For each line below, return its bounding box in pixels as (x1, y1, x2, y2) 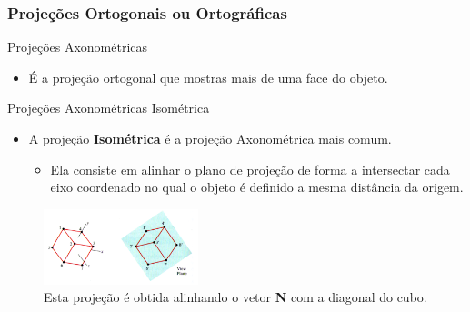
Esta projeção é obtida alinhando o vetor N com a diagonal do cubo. (44, 287, 427, 307)
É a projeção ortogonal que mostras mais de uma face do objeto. (28, 67, 388, 86)
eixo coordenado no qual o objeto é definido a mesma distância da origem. (50, 177, 464, 196)
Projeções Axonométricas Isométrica (7, 98, 210, 117)
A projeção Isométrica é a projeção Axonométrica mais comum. (28, 129, 392, 147)
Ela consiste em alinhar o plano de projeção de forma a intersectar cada (50, 159, 450, 178)
